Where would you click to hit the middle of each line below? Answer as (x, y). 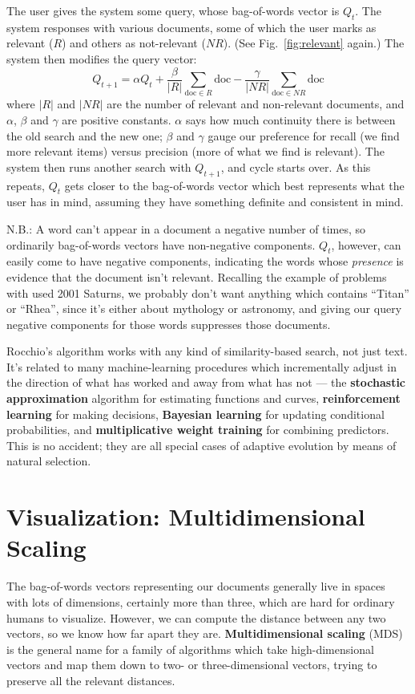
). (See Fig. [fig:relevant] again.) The (314, 43)
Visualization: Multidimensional (186, 516)
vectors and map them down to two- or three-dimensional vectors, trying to (192, 665)
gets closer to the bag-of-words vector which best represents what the (234, 185)
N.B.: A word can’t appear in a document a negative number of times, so (186, 228)
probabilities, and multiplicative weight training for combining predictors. (198, 430)
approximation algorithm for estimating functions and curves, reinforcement (203, 398)
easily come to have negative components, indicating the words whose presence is (205, 261)
